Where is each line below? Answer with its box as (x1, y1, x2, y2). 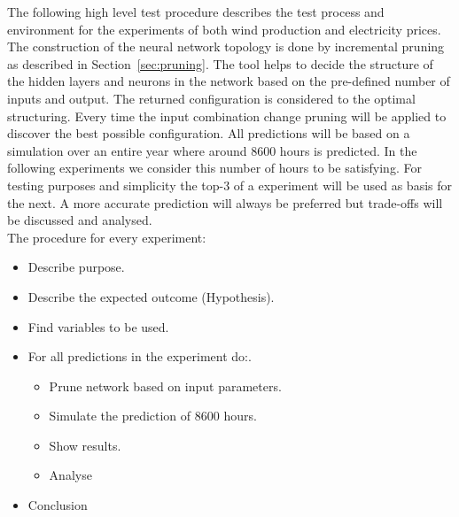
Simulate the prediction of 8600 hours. (49, 406, 257, 425)
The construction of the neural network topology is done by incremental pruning (7, 37, 445, 56)
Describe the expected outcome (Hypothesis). (27, 287, 275, 305)
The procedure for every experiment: (7, 228, 206, 246)
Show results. (49, 436, 121, 454)
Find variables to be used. (27, 317, 169, 336)
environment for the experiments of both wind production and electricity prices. (7, 19, 441, 38)
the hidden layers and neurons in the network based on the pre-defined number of (7, 72, 450, 90)
